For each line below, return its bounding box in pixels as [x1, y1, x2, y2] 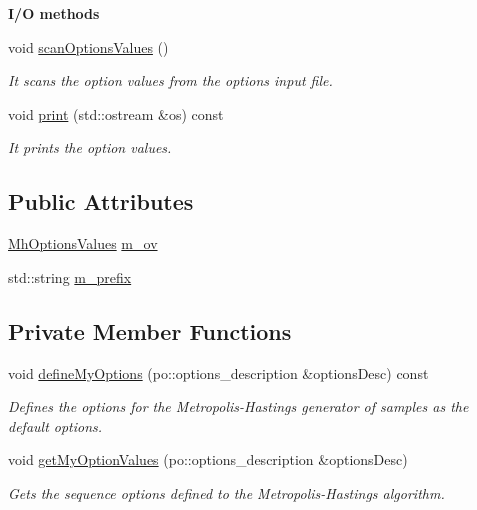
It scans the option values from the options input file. [8, 70, 333, 91]
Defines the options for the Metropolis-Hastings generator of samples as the [8, 396, 469, 417]
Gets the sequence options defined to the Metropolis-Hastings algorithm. [8, 482, 445, 503]
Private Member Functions [8, 315, 292, 346]
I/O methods [8, 3, 100, 23]
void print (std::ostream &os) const [8, 103, 224, 124]
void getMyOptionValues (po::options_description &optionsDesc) [8, 449, 408, 470]
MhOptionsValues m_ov [8, 233, 158, 254]
